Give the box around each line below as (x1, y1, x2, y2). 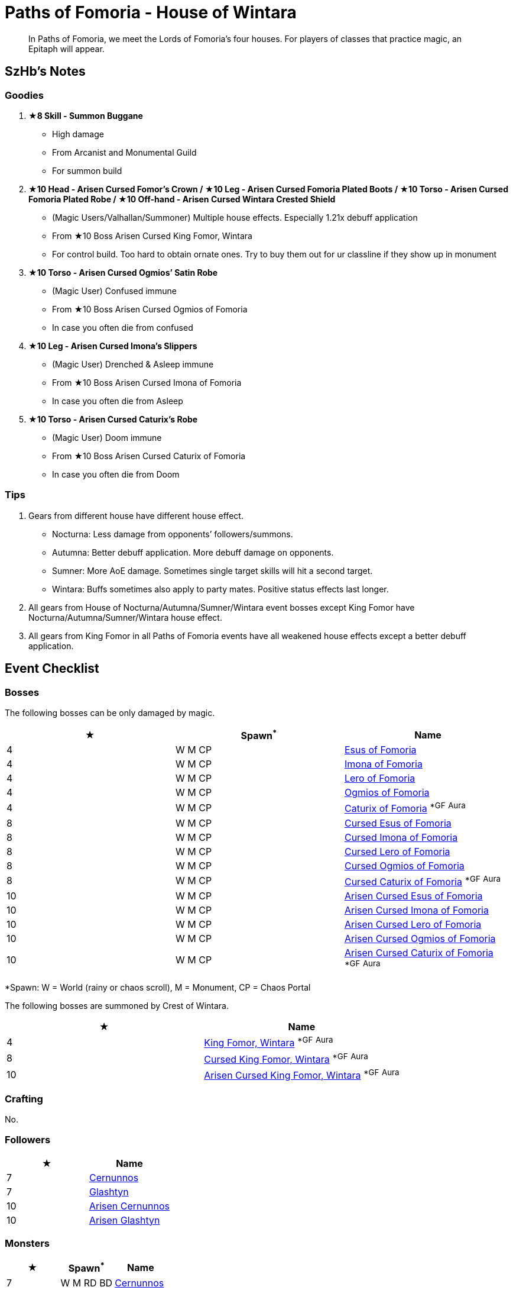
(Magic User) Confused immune (52, 285, 177, 296)
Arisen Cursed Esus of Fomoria (344, 889, 483, 902)
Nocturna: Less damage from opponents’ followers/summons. (52, 528, 293, 539)
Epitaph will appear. (28, 43, 105, 54)
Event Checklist (5, 661, 99, 676)
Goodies (5, 89, 44, 101)
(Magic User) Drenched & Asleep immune (52, 359, 214, 369)
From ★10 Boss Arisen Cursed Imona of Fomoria (52, 377, 242, 388)
